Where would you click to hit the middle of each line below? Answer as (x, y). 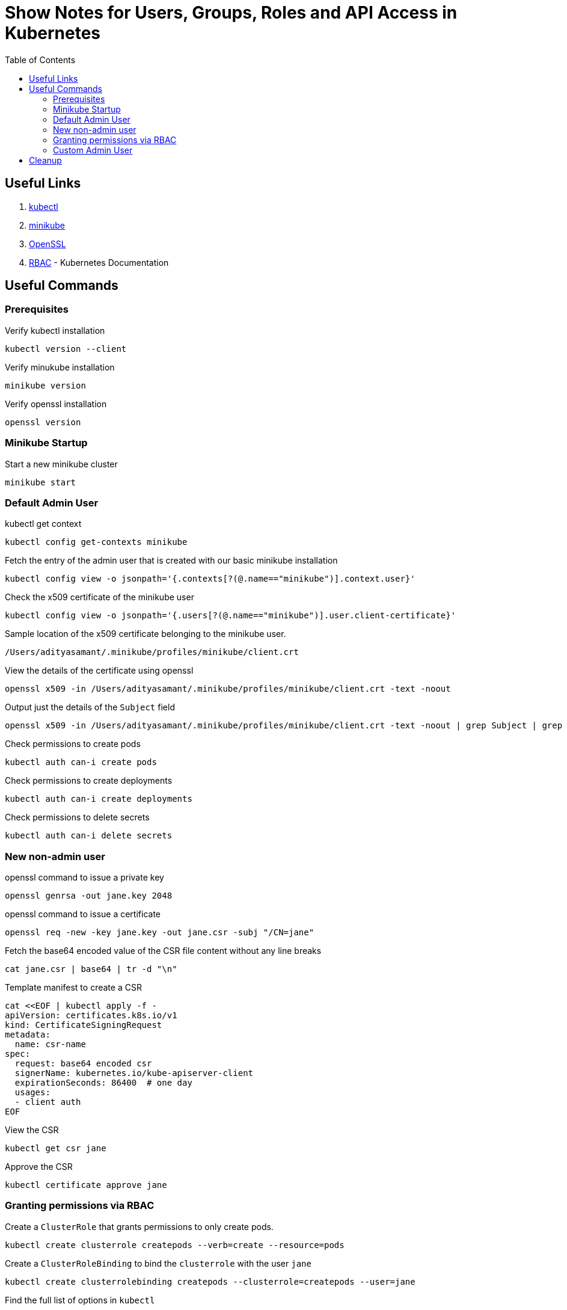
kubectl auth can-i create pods (81, 762)
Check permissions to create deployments (89, 781)
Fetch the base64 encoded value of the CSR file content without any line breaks (163, 951)
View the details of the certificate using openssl (99, 671)
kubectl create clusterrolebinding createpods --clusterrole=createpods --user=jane (210, 1281)
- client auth (48, 1102)
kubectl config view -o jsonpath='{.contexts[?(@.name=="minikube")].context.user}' (210, 579)
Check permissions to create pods (73, 744)
